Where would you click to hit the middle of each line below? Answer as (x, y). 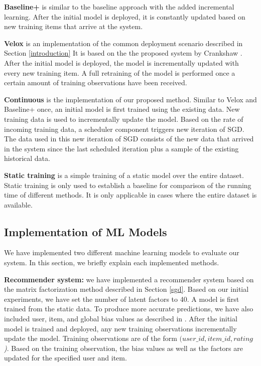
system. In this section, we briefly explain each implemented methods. (112, 262)
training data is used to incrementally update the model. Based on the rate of (124, 119)
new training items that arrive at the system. (74, 26)
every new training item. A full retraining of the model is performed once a (120, 72)
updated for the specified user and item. (66, 358)
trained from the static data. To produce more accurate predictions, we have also (129, 309)
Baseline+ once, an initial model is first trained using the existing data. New (122, 109)
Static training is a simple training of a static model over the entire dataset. (124, 175)
